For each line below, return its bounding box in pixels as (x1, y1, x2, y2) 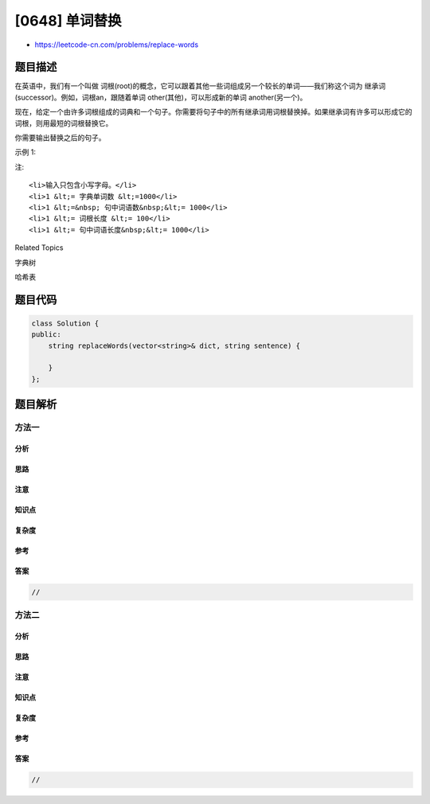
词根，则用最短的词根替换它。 (14, 118, 113, 127)
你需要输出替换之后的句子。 (14, 133, 106, 142)
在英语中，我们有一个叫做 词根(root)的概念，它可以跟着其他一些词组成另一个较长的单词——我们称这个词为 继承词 (14, 81, 386, 91)
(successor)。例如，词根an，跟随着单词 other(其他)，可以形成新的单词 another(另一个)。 (14, 92, 307, 102)
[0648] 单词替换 (14, 12, 122, 29)
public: (31, 330, 61, 339)
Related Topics (14, 243, 64, 252)
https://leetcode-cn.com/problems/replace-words (34, 40, 199, 49)
